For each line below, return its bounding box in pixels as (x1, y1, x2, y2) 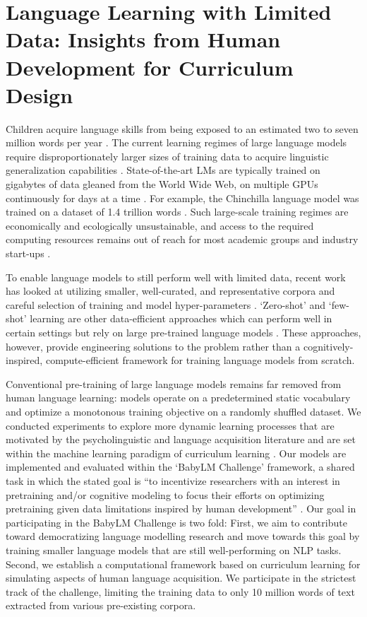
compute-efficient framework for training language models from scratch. (45, 353, 355, 368)
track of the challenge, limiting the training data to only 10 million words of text (6, 584, 355, 599)
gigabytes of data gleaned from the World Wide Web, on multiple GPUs (6, 177, 318, 192)
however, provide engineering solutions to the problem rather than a (6, 339, 301, 353)
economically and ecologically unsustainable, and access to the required (6, 218, 314, 233)
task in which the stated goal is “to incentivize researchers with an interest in (6, 473, 340, 488)
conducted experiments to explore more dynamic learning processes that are (6, 418, 335, 433)
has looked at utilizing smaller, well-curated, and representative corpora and (6, 283, 335, 298)
